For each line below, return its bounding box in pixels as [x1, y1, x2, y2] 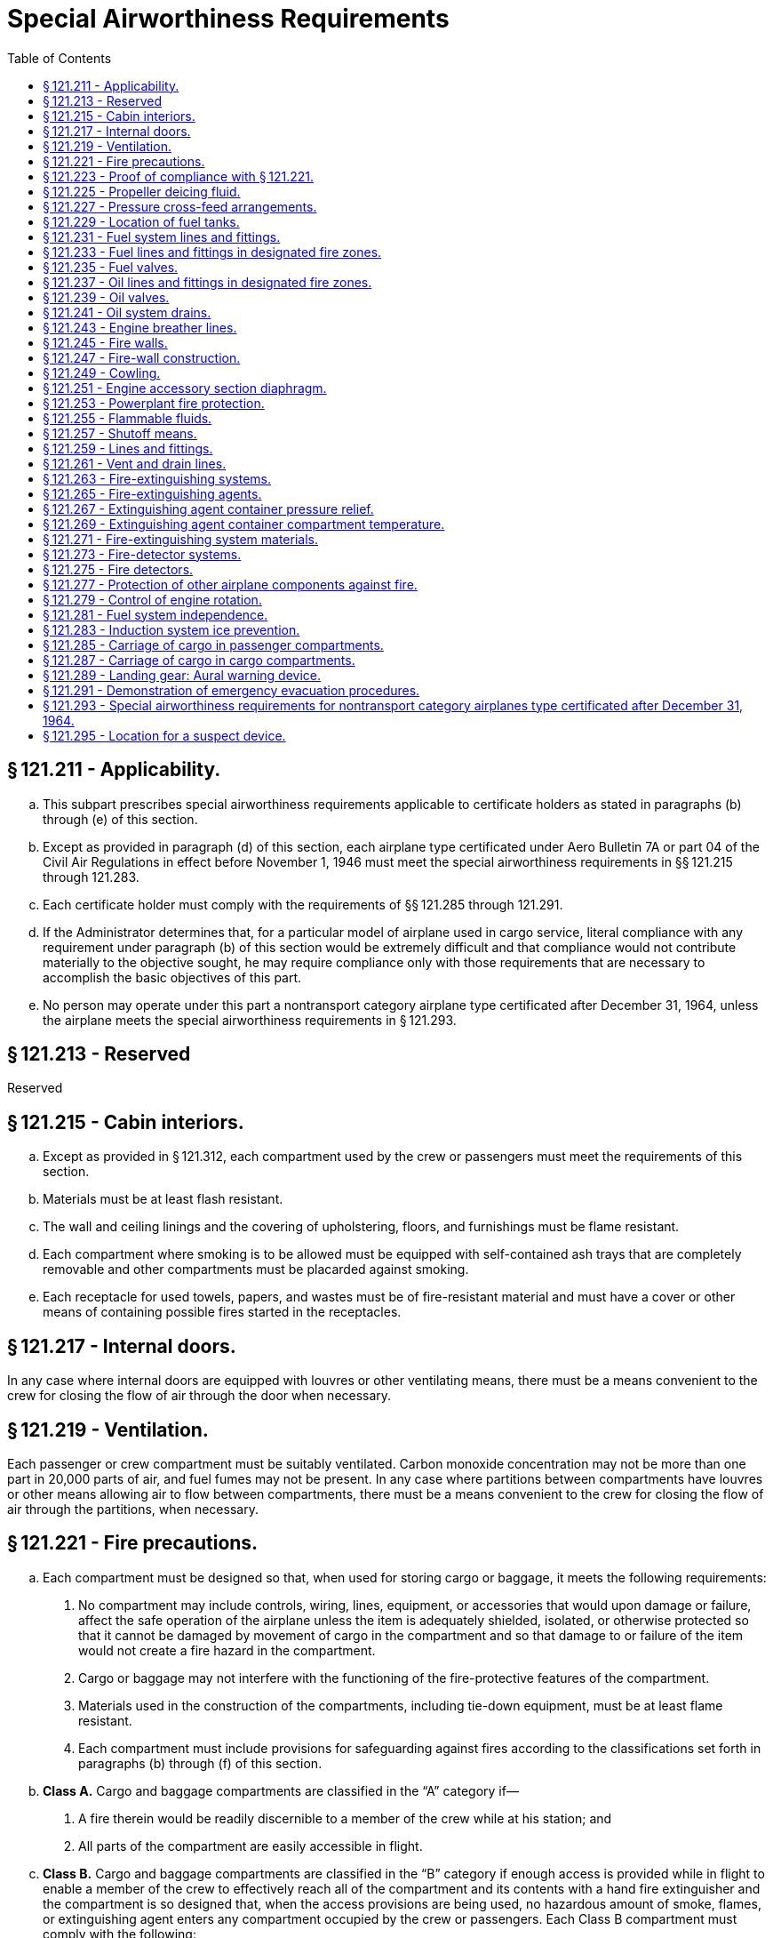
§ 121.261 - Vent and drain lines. [43, 455, 227, 471]
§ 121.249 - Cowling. [43, 364, 161, 380]
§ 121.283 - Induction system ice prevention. [43, 621, 300, 637]
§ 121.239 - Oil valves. [43, 289, 170, 305]
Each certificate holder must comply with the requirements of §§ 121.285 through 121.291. [43, 896, 563, 912]
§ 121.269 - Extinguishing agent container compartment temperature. [43, 516, 445, 532]
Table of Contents [7, 50, 112, 66]
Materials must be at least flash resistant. [43, 1191, 283, 1207]
